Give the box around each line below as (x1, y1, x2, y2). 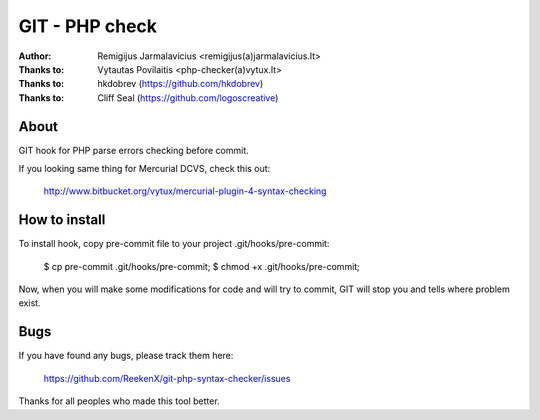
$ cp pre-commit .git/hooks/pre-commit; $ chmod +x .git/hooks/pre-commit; (43, 260, 360, 272)
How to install (18, 211, 106, 229)
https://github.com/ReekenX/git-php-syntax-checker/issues (43, 372, 291, 384)
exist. (18, 297, 41, 309)
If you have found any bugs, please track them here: (18, 350, 234, 362)
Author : (18, 50, 52, 62)
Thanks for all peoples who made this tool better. (18, 395, 220, 407)
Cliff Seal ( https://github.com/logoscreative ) (97, 91, 279, 104)
